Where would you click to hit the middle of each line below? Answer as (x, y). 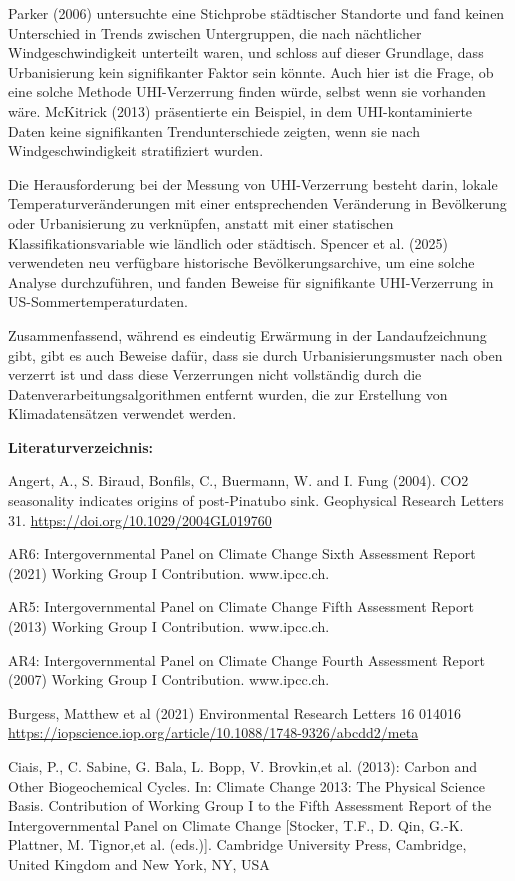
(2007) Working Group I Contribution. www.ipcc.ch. (169, 679)
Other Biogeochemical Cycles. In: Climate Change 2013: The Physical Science (246, 785)
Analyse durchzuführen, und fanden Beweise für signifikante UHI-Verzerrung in (251, 281)
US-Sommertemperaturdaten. (98, 301)
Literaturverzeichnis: (81, 446)
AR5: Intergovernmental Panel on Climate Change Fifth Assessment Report (241, 606)
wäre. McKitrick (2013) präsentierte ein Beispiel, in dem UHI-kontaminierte (240, 110)
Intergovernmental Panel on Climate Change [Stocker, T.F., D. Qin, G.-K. (236, 824)
